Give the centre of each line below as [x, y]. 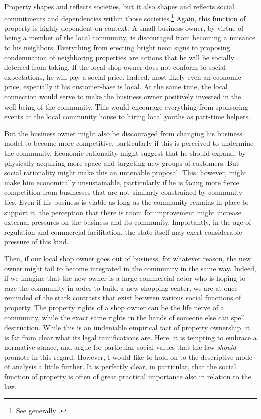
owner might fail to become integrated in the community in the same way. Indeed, [130, 268]
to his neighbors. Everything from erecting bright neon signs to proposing [117, 47]
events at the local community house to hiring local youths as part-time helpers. [127, 116]
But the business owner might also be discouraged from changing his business [123, 133]
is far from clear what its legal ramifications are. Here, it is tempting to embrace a [130, 337]
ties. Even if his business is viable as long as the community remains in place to [126, 202]
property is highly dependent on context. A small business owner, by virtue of [124, 27]
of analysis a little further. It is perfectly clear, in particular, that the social [120, 366]
